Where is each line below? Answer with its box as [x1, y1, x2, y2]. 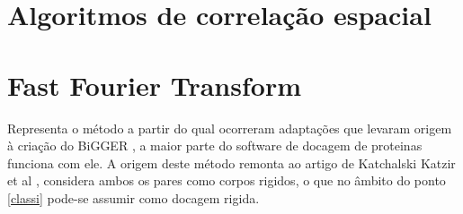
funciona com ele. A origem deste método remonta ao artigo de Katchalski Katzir [7, 153, 456, 172]
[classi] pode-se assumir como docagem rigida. [7, 188, 260, 207]
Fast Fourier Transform [7, 66, 301, 103]
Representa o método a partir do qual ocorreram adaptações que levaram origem [7, 118, 452, 137]
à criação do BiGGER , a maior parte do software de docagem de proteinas [7, 136, 423, 155]
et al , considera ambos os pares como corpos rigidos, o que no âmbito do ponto [7, 171, 446, 190]
